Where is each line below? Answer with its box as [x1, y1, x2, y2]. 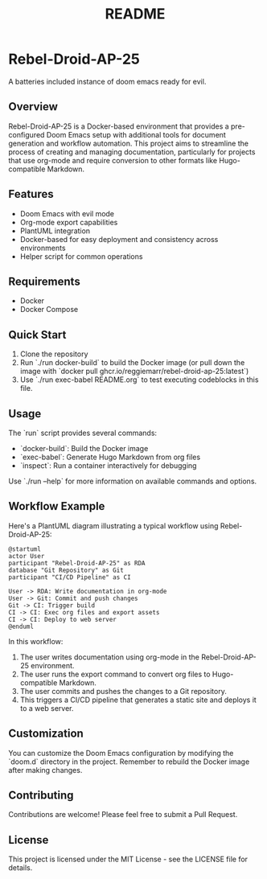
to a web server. [19, 703, 74, 713]
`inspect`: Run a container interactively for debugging [19, 461, 197, 470]
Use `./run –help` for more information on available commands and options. [8, 476, 257, 486]
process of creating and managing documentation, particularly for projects [8, 146, 256, 157]
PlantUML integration [19, 226, 91, 236]
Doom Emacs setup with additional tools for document [46, 129, 227, 139]
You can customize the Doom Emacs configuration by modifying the [8, 748, 234, 758]
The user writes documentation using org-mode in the [19, 652, 199, 662]
